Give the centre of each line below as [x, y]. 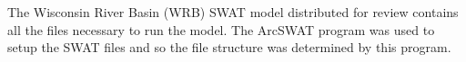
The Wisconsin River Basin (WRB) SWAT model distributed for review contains [233, 12]
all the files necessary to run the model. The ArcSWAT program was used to [221, 29]
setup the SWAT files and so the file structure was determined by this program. [229, 47]
